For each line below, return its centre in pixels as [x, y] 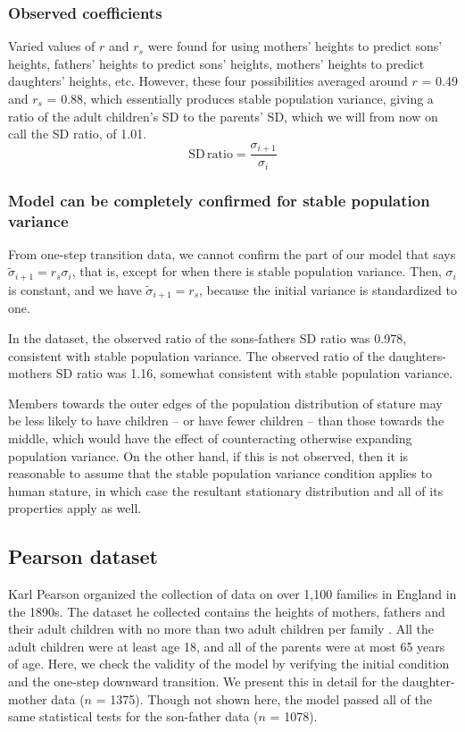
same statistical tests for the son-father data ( [133, 716]
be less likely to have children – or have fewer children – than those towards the [226, 421]
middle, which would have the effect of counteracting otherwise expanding [210, 438]
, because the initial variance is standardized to [328, 289]
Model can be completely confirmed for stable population [219, 200]
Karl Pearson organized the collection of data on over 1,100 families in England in [232, 594]
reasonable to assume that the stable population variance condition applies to [220, 473]
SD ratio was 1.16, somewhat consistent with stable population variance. [254, 373]
